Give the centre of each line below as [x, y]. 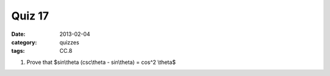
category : [24, 42]
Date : [18, 34]
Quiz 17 [30, 16]
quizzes [69, 42]
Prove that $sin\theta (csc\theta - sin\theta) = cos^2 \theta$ [101, 62]
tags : [18, 51]
